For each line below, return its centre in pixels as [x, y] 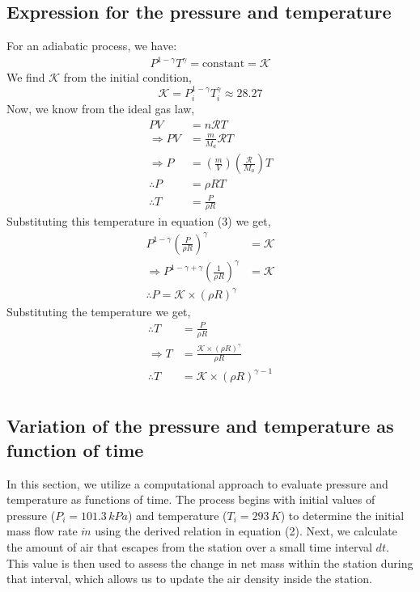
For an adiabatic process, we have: [92, 46]
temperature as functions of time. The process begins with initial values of [191, 499]
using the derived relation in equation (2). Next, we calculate [246, 531]
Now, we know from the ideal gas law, [101, 109]
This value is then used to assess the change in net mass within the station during [210, 562]
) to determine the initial [342, 515]
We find [26, 77]
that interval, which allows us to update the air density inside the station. [189, 579]
